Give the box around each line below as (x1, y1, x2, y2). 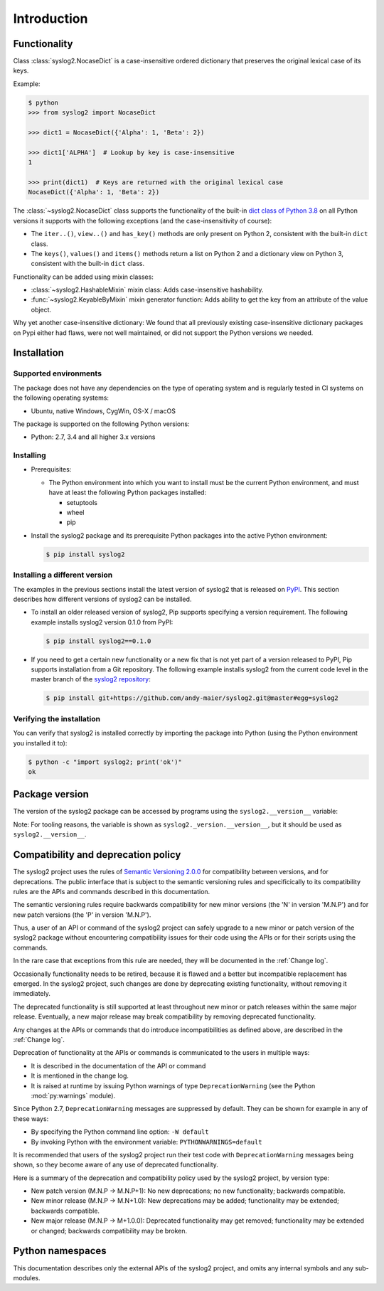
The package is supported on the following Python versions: (13, 420, 190, 428)
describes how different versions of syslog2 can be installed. (13, 595, 192, 603)
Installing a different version (13, 570, 113, 580)
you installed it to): (13, 738, 68, 747)
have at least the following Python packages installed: (48, 488, 206, 497)
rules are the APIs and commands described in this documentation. (13, 887, 210, 896)
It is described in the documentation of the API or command (31, 1061, 206, 1070)
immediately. (13, 989, 51, 998)
